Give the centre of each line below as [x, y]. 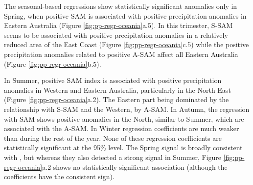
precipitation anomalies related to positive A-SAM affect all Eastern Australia [121, 54]
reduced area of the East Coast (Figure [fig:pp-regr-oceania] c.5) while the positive [126, 44]
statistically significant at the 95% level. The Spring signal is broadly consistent [123, 147]
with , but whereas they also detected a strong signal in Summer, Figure [113, 157]
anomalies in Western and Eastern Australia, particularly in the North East [117, 90]
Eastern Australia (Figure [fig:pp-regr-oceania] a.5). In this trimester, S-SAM [118, 25]
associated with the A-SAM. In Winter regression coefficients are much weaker [122, 128]
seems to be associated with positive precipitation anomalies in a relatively [116, 35]
